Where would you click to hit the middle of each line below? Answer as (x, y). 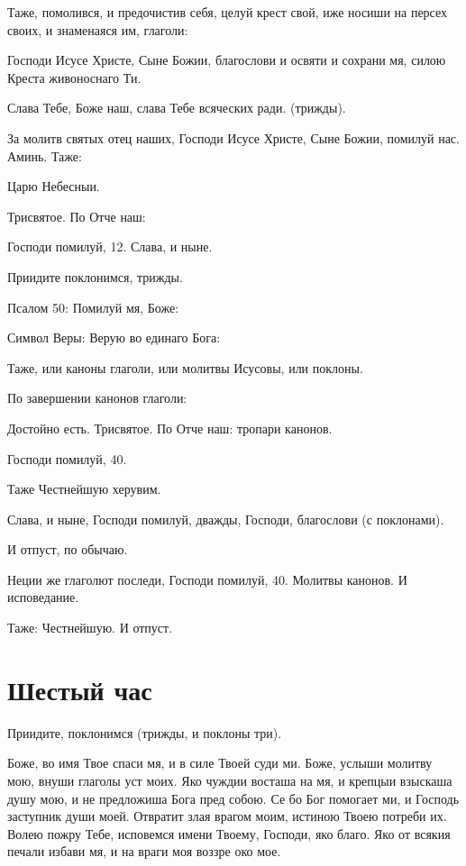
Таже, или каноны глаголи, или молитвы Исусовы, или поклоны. (185, 367)
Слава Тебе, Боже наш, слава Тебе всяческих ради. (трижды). (177, 108)
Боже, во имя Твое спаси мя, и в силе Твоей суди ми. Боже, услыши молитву (220, 763)
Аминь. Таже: (45, 155)
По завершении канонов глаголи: (97, 398)
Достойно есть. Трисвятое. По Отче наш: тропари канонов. (170, 428)
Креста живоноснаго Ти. (74, 77)
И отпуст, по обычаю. (68, 549)
